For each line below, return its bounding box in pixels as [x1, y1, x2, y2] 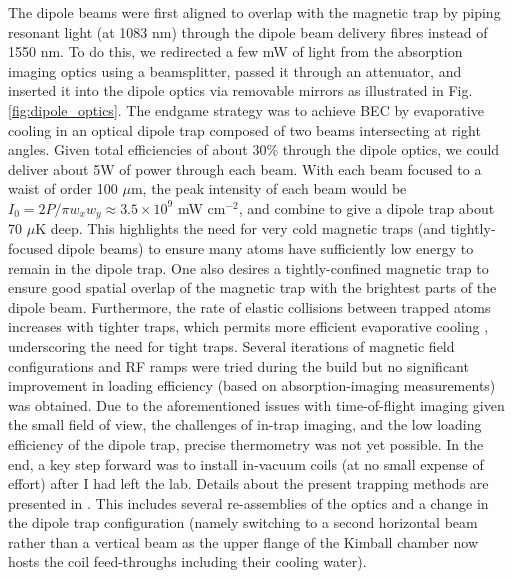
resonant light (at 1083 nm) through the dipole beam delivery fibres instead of [8, 21, 488, 42]
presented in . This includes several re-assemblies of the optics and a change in [8, 492, 489, 513]
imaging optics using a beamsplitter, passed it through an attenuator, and [8, 60, 462, 81]
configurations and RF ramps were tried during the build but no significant [8, 355, 469, 376]
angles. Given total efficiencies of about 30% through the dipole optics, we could [8, 139, 500, 160]
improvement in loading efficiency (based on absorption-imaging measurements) [8, 375, 496, 396]
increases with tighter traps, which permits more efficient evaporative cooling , [8, 316, 489, 337]
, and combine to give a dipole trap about [238, 197, 495, 218]
